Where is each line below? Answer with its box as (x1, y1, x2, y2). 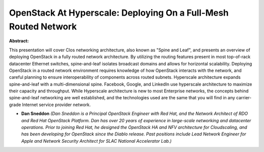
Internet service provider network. (22, 102, 91, 108)
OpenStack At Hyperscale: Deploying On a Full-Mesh (9, 7, 229, 18)
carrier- (236, 95, 252, 101)
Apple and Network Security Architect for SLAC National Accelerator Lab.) (21, 138, 172, 144)
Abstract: (9, 38, 29, 44)
